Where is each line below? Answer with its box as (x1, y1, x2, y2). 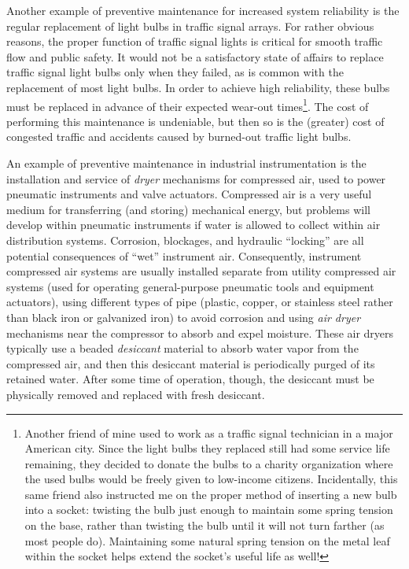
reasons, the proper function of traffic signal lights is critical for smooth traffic (6, 33, 383, 50)
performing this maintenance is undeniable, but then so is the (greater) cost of (6, 113, 385, 129)
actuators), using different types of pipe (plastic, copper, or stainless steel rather (6, 294, 393, 310)
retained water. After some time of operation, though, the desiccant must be (6, 371, 374, 387)
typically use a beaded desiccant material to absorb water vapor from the (6, 340, 359, 357)
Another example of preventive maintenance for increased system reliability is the (6, 2, 400, 18)
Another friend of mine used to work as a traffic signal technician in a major (24, 424, 393, 441)
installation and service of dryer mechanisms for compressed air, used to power (6, 170, 386, 187)
